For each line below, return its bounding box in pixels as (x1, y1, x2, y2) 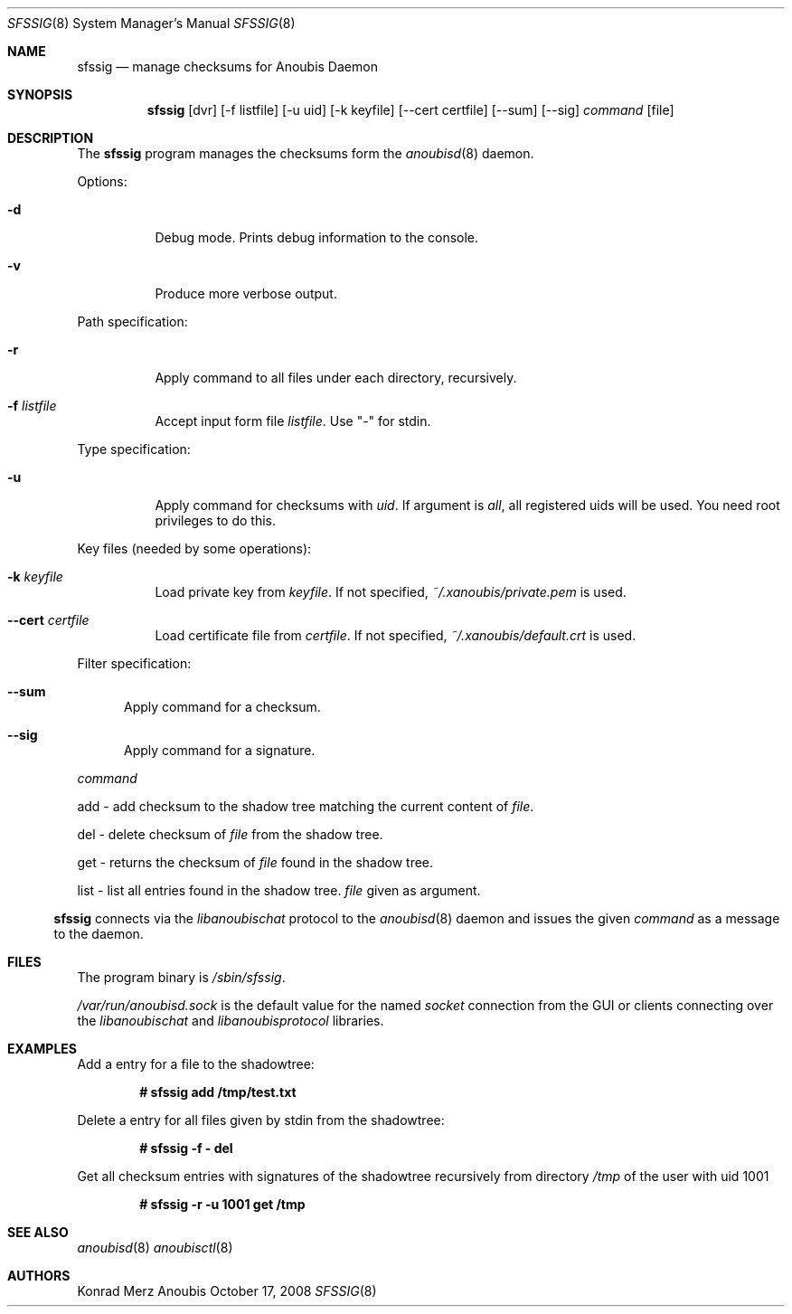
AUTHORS (7, 1268, 71, 1283)
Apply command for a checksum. (124, 699, 321, 714)
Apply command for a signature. (124, 742, 316, 758)
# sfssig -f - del (139, 1140, 233, 1156)
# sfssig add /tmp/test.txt (139, 1084, 297, 1100)
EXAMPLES (7, 1041, 77, 1056)
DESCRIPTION (7, 130, 94, 146)
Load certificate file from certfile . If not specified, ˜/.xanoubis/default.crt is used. (155, 628, 636, 643)
